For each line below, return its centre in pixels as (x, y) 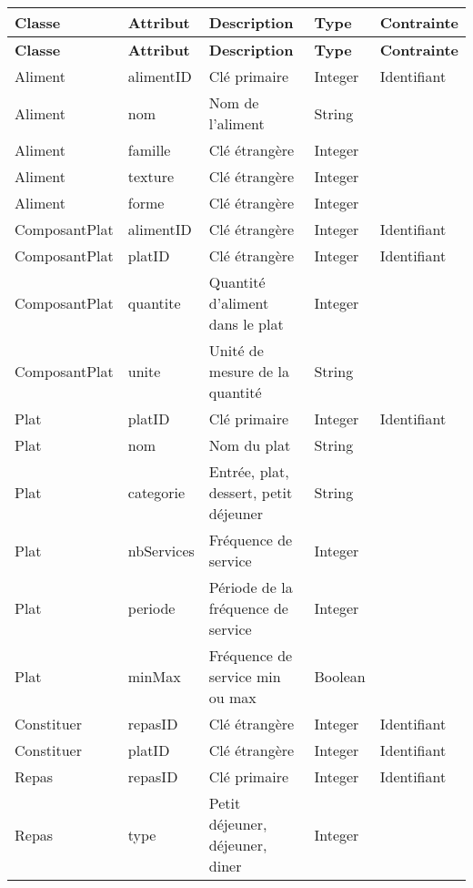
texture (151, 176)
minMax (154, 676)
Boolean (340, 676)
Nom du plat (250, 445)
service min (245, 676)
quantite (154, 303)
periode (151, 608)
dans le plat (246, 324)
